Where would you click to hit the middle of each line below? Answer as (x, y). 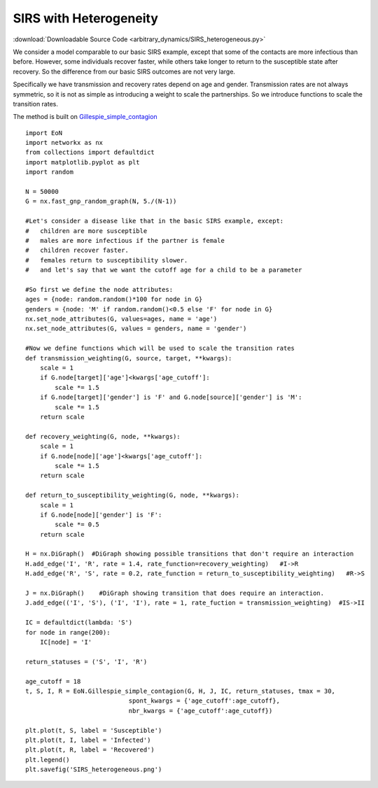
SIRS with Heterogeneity (86, 18)
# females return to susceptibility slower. (107, 260)
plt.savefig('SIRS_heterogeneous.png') (94, 769)
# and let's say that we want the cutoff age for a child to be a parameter (164, 270)
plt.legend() (48, 760)
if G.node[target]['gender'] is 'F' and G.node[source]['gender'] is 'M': (171, 397)
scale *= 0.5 (77, 525)
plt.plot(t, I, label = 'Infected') (88, 740)
